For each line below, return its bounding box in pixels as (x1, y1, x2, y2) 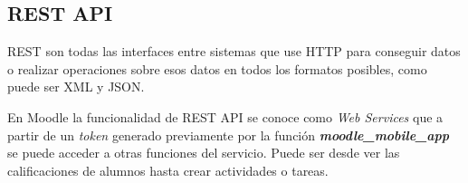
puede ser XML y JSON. (7, 77, 145, 96)
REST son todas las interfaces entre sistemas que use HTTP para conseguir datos (7, 42, 461, 61)
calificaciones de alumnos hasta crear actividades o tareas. (7, 160, 329, 179)
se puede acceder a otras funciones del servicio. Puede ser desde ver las (7, 143, 400, 162)
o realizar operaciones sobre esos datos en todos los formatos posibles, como (7, 59, 427, 78)
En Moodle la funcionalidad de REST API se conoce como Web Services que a (7, 107, 444, 126)
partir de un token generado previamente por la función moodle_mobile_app (7, 125, 450, 144)
